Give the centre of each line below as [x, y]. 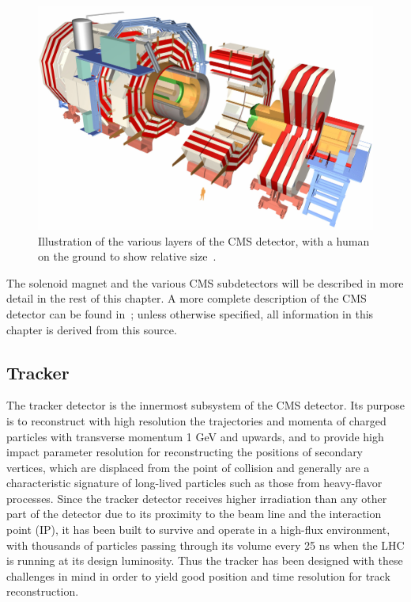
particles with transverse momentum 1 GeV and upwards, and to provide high [195, 436]
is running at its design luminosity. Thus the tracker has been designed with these [205, 560]
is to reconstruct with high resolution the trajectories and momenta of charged [196, 420]
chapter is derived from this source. [92, 329]
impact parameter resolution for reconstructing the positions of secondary [185, 452]
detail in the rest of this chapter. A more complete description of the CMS [187, 298]
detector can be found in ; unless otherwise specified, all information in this [190, 313]
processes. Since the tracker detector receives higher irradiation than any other [197, 498]
